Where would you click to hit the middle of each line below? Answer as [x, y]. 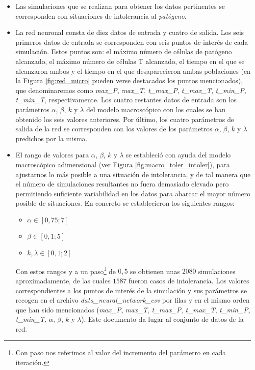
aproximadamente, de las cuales [63, 280]
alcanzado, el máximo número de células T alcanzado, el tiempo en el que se [130, 61]
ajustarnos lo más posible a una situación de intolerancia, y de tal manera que [133, 174]
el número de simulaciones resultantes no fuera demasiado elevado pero [122, 184]
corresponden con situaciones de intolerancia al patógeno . [101, 15]
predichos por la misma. [51, 138]
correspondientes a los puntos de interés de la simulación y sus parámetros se [131, 290]
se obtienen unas [155, 271]
